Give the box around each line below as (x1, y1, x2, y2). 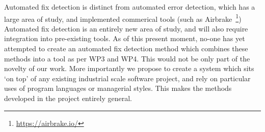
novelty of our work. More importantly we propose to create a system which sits (4, 63, 254, 74)
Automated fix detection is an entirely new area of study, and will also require (4, 23, 248, 34)
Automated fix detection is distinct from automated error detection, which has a (4, 2, 255, 12)
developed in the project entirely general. (4, 93, 132, 103)
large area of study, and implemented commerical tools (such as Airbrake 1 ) (4, 12, 242, 24)
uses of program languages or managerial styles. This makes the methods (4, 83, 232, 93)
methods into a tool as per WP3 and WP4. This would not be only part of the (4, 53, 250, 63)
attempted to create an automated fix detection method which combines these (4, 43, 248, 54)
